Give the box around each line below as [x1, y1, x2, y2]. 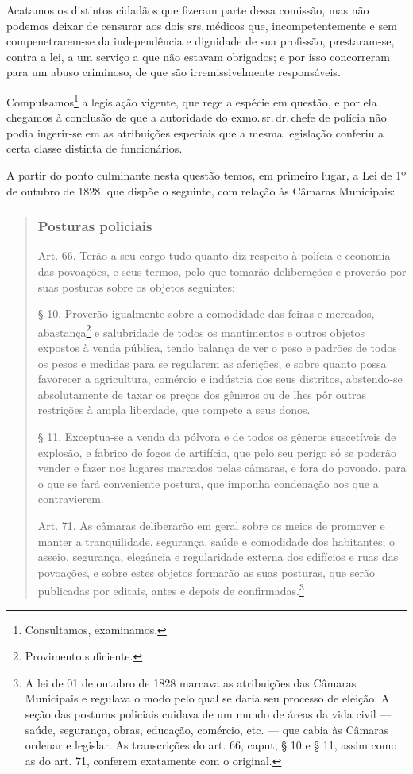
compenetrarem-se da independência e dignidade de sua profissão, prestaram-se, [6, 33, 395, 49]
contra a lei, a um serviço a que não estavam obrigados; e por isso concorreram [6, 48, 390, 64]
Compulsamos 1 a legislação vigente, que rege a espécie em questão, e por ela [6, 91, 377, 110]
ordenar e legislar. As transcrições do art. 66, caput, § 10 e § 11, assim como [25, 737, 397, 753]
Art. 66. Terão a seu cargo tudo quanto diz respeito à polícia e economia [37, 247, 391, 264]
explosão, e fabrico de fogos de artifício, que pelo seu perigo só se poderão [37, 443, 397, 460]
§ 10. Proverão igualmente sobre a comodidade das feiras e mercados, [37, 305, 375, 322]
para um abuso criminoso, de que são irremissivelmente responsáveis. [6, 64, 341, 80]
